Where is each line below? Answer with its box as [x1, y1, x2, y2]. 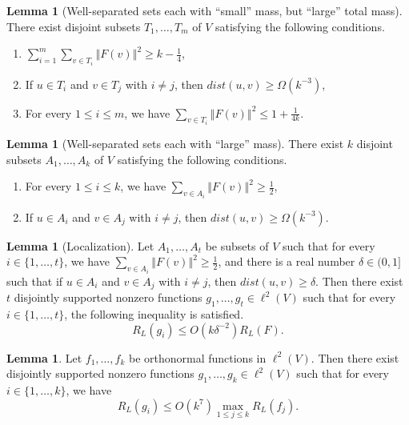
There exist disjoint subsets [6, 18, 141, 34]
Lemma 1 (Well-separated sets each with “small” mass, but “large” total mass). [6, 2, 403, 18]
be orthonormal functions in [128, 349, 267, 366]
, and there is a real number [218, 253, 355, 270]
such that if [6, 272, 63, 289]
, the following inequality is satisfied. [64, 305, 244, 322]
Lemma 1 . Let [6, 349, 82, 366]
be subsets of [205, 237, 269, 254]
